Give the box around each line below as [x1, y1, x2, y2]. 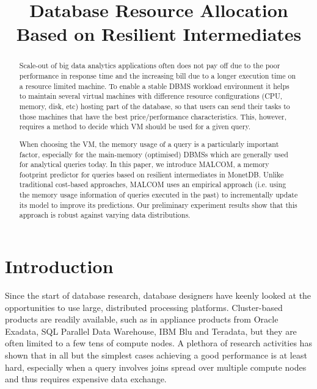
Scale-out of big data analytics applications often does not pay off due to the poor [19, 60, 280, 71]
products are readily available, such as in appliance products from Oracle [5, 313, 279, 326]
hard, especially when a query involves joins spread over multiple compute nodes [5, 360, 307, 373]
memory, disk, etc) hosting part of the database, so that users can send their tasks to [19, 101, 290, 111]
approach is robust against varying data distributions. [19, 210, 191, 220]
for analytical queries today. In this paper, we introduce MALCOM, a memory [19, 159, 269, 170]
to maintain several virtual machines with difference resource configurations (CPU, [19, 91, 283, 101]
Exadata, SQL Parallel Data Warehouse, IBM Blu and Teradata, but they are [5, 324, 297, 337]
